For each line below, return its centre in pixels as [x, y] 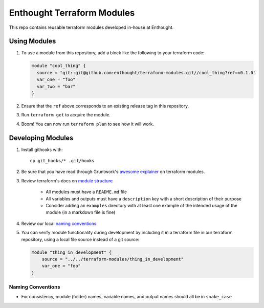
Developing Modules [41, 138]
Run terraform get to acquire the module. [66, 115]
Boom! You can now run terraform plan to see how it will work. [88, 124]
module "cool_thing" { [59, 66]
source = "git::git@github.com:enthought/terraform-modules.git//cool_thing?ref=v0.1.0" [146, 73]
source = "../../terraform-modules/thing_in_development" [113, 259]
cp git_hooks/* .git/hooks [62, 161]
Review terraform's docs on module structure [67, 180]
